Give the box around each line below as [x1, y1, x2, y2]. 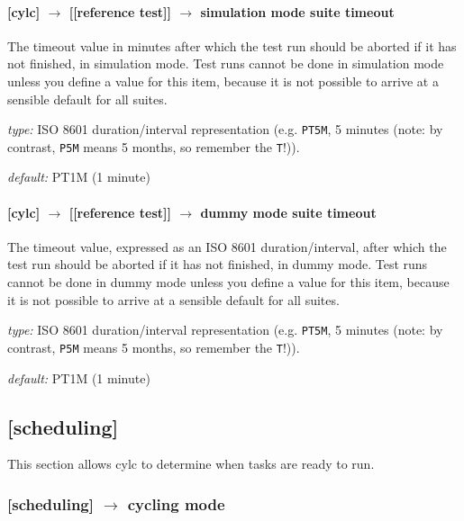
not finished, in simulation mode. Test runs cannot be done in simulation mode [7, 54, 444, 73]
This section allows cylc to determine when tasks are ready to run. [7, 454, 375, 473]
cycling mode [127, 492, 225, 515]
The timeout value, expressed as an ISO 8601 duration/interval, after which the [7, 237, 447, 256]
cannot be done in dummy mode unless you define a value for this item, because [7, 273, 450, 292]
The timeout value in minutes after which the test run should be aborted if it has [7, 36, 457, 55]
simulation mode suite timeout [200, 2, 395, 21]
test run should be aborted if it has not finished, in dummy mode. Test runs [7, 255, 428, 274]
